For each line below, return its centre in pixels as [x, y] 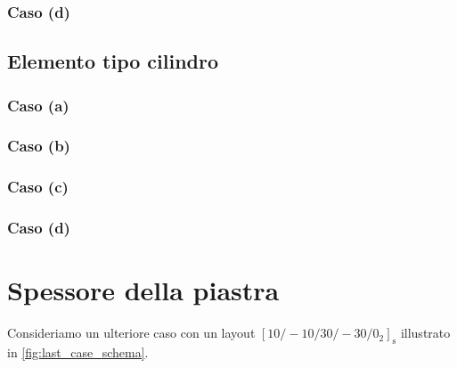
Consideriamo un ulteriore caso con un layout [131, 333]
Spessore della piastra [143, 290]
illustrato [425, 333]
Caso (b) [39, 146]
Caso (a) [38, 105]
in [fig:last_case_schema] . [78, 352]
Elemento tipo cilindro [113, 61]
